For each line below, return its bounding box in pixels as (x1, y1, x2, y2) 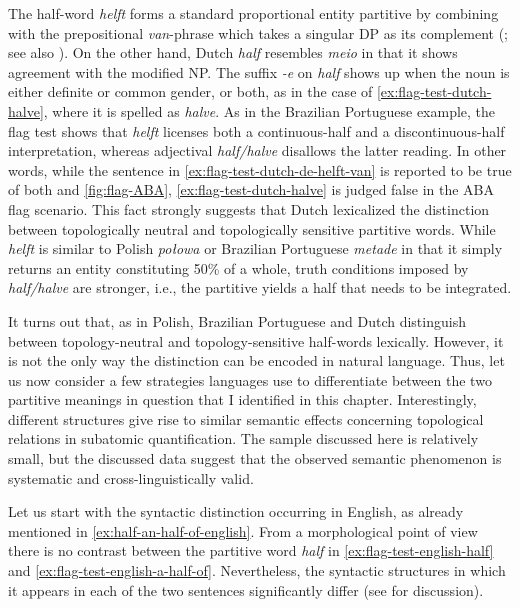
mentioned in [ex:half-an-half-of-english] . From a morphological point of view (8, 520, 478, 541)
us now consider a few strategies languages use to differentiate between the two (8, 369, 492, 390)
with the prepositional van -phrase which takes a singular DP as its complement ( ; (8, 22, 508, 43)
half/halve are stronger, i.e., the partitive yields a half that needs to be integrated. (8, 277, 512, 298)
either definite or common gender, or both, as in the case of (8, 81, 373, 102)
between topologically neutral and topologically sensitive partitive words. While (8, 218, 496, 239)
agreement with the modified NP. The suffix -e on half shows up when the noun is (8, 61, 510, 82)
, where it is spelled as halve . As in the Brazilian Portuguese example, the (43, 100, 496, 121)
